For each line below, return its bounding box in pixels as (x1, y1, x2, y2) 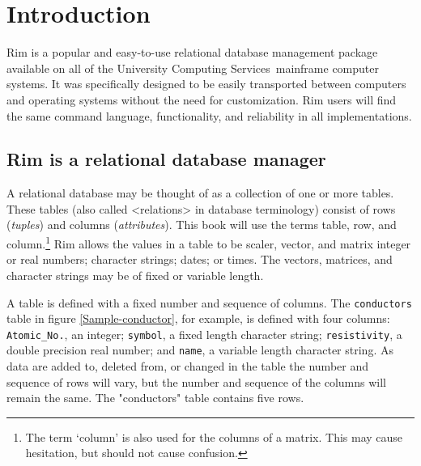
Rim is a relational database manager (6, 146, 326, 172)
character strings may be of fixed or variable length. (6, 266, 264, 283)
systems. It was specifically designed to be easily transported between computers (6, 75, 406, 92)
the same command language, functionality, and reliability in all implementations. (6, 107, 412, 124)
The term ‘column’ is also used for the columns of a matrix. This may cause (25, 428, 403, 445)
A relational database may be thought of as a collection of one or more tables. (6, 184, 394, 201)
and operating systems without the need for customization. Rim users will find (6, 91, 397, 108)
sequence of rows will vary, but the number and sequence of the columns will (6, 373, 387, 390)
